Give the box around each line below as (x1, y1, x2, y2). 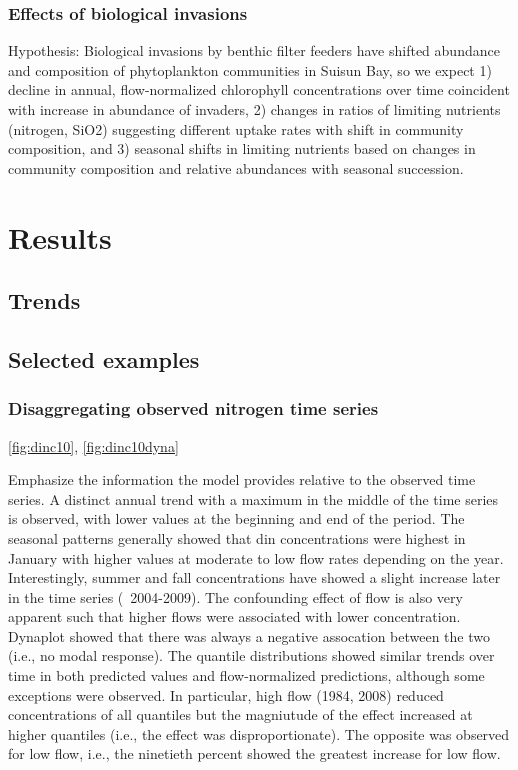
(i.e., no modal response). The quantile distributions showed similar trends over (8, 645, 495, 666)
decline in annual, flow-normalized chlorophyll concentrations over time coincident (8, 79, 510, 100)
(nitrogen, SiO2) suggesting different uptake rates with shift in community (8, 118, 464, 139)
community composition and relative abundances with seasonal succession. (8, 157, 464, 178)
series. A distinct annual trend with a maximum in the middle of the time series (8, 488, 499, 509)
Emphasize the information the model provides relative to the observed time (8, 469, 476, 490)
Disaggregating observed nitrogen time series (8, 396, 379, 421)
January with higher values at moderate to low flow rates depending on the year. (8, 547, 504, 568)
